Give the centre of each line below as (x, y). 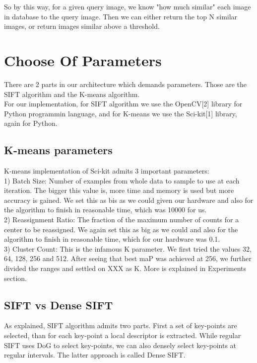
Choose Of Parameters (83, 60)
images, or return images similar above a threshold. (82, 26)
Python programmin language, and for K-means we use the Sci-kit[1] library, (121, 113)
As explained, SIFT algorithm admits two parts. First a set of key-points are (121, 325)
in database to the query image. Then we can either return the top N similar (121, 16)
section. (15, 278)
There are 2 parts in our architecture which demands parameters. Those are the (126, 84)
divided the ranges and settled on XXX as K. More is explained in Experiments (125, 268)
